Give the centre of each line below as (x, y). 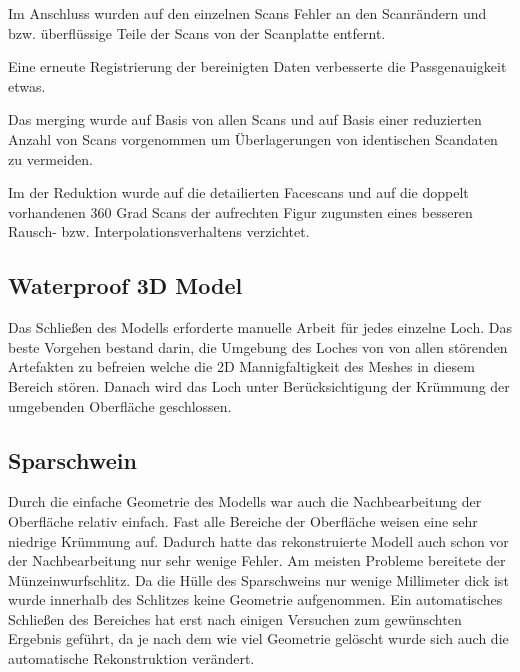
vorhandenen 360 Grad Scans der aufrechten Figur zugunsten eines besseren (240, 211)
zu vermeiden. (50, 158)
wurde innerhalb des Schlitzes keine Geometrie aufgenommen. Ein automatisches (255, 599)
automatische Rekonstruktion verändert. (131, 658)
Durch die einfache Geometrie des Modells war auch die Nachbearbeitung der (245, 501)
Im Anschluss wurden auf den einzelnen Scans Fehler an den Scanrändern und (247, 13)
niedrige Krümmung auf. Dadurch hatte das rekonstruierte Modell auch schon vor (258, 540)
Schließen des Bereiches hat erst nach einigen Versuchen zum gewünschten (235, 618)
